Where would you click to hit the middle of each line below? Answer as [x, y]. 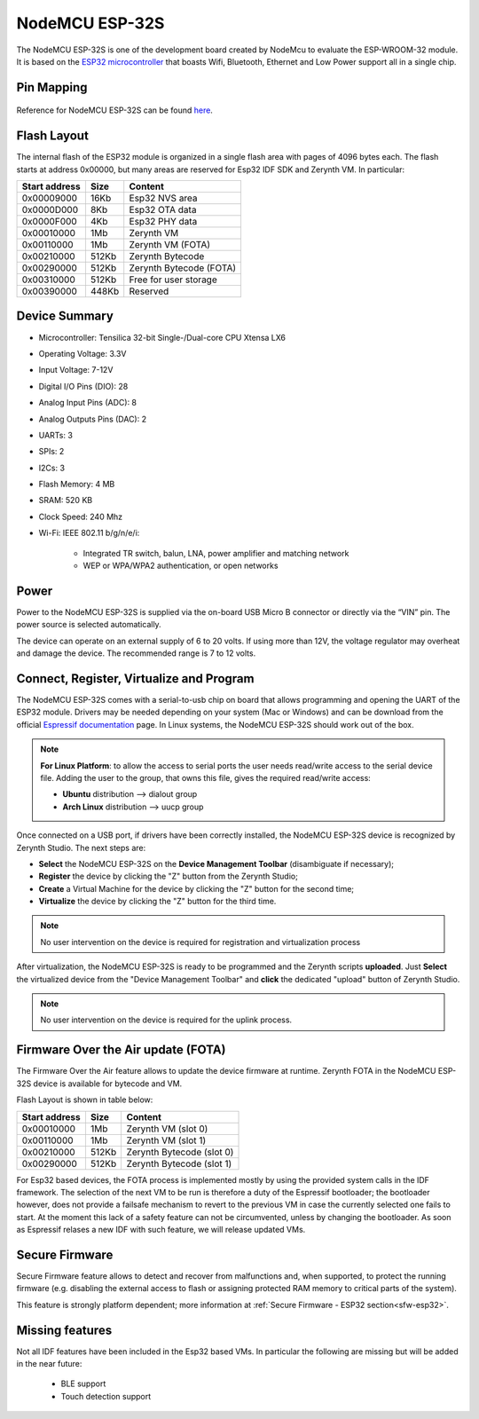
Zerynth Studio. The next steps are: [81, 847]
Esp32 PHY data [163, 222]
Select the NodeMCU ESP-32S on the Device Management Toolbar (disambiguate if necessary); [216, 863]
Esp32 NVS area [164, 198]
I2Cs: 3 [52, 468]
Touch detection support [106, 1396]
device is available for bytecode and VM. [108, 1084]
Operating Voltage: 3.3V [82, 353]
